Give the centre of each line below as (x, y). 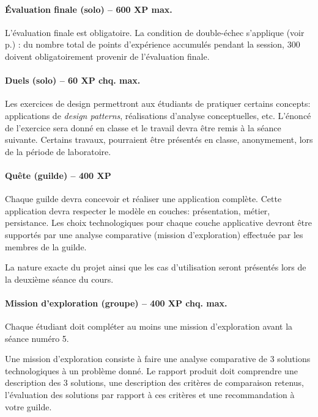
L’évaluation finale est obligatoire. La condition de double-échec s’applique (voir (155, 32)
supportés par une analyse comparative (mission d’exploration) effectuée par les (154, 234)
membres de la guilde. (46, 246)
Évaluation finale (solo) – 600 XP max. (89, 9)
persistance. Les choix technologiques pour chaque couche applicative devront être (158, 223)
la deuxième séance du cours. (59, 279)
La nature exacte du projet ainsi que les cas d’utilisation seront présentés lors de (156, 267)
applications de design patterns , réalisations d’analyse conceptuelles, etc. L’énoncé (158, 115)
